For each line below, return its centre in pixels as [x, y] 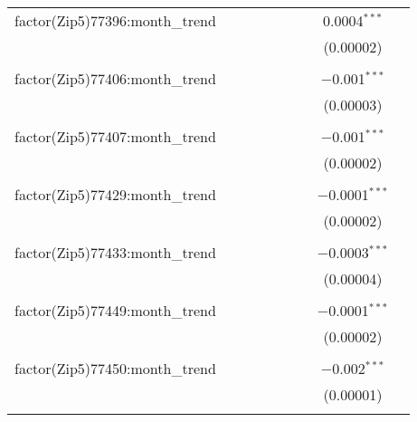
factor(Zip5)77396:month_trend [115, 20]
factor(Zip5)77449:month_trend [115, 310]
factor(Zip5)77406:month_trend [115, 78]
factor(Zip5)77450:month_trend [115, 368]
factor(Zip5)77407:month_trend [115, 136]
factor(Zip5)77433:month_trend [115, 252]
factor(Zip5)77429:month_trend [115, 194]
